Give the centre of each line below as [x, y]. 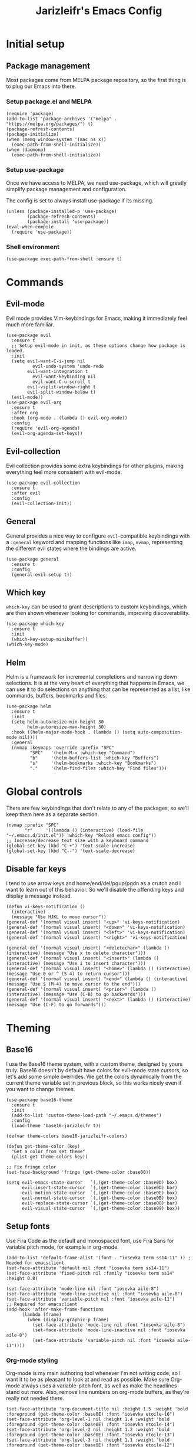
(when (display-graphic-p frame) [68, 1320]
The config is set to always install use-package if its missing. [80, 200]
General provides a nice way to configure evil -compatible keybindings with [98, 536]
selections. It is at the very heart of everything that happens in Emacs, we [95, 683]
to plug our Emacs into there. [41, 86]
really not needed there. [35, 1398]
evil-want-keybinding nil [64, 377]
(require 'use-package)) [42, 232]
